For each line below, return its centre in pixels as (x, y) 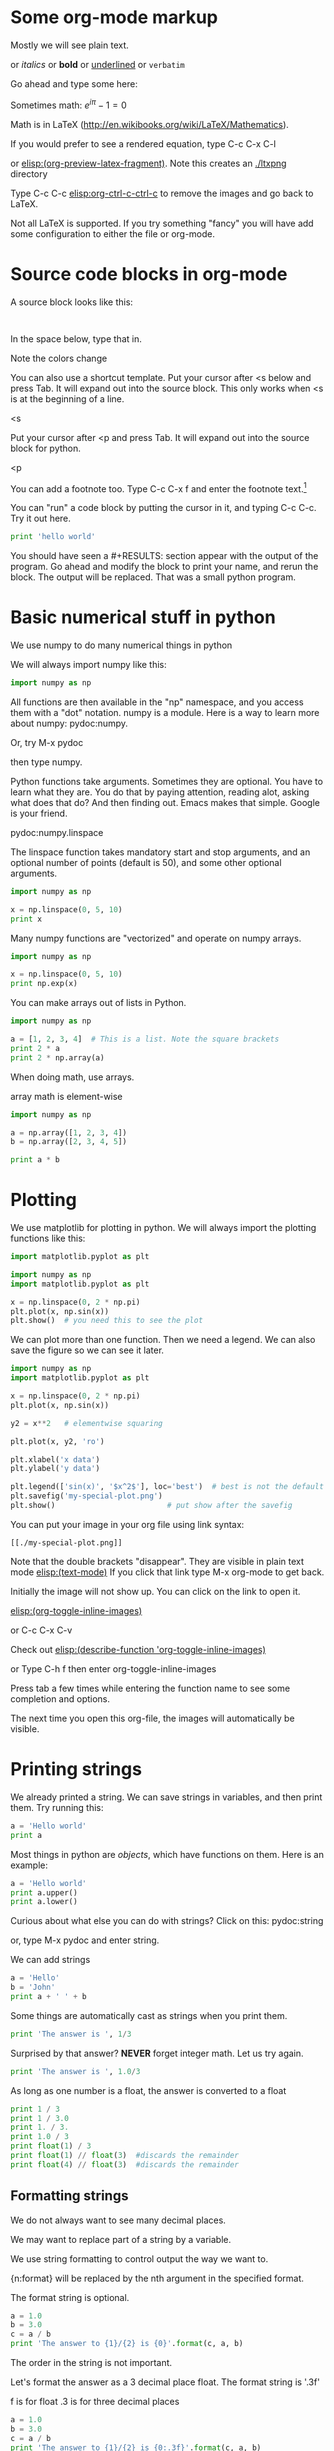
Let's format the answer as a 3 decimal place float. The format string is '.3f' (165, 2382)
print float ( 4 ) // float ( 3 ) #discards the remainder (125, 2164)
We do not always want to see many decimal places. (118, 2220)
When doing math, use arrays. (72, 1077)
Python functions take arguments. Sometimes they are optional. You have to (166, 781)
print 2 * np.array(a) (57, 1057)
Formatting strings (69, 2196)
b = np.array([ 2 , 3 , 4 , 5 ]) (69, 1142)
